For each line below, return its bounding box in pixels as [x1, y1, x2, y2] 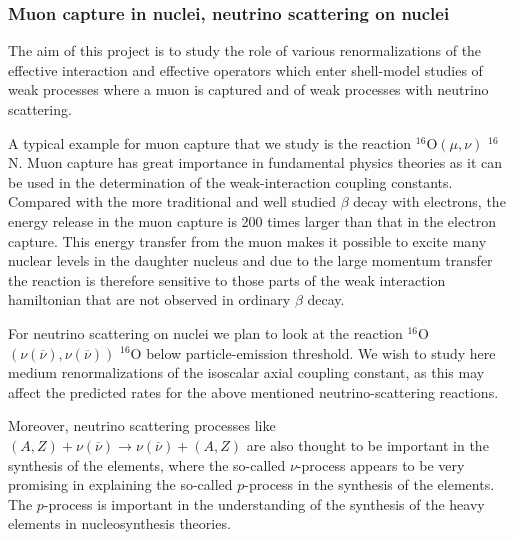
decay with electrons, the [353, 191, 506, 212]
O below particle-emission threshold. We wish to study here [130, 342, 496, 363]
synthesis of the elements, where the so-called [8, 454, 286, 475]
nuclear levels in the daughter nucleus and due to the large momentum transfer [8, 250, 493, 271]
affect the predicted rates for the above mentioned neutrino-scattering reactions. [8, 381, 499, 402]
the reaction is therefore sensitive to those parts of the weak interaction [8, 269, 446, 290]
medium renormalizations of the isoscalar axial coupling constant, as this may [8, 362, 485, 383]
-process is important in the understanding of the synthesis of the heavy [43, 493, 485, 514]
